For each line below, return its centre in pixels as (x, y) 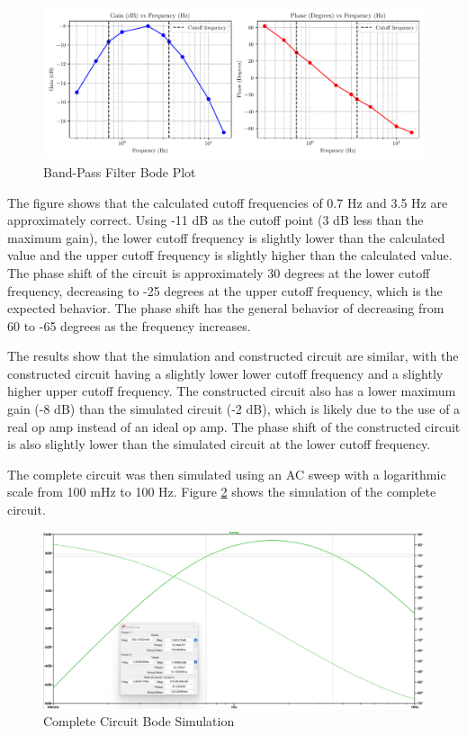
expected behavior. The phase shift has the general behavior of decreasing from (226, 308)
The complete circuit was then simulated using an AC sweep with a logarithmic (227, 474)
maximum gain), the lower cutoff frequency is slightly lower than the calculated (226, 237)
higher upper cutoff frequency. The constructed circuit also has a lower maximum (232, 391)
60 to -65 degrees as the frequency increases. (129, 325)
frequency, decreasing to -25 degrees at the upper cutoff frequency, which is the (225, 290)
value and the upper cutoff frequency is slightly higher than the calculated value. (230, 255)
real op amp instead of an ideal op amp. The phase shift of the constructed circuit (234, 426)
